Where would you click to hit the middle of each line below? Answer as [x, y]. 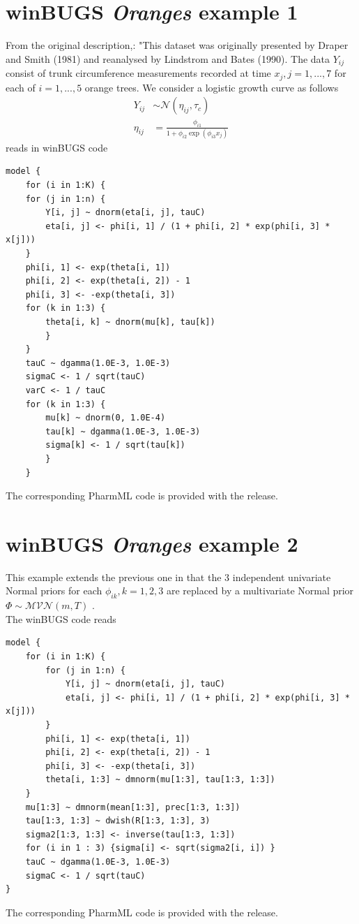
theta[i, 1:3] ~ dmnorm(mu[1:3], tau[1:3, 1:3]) [160, 780]
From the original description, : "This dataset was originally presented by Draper [177, 45]
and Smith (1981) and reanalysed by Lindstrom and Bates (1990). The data [168, 58]
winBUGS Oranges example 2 [152, 543]
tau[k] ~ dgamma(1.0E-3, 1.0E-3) [123, 431]
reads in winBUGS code [57, 147]
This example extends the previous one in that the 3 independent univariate [168, 577]
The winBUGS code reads [61, 618]
